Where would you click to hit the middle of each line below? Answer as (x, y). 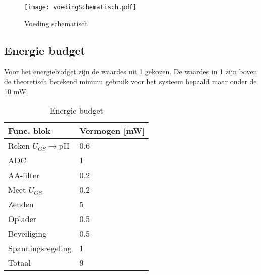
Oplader (22, 219)
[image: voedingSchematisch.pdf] (80, 7)
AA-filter (24, 175)
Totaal (19, 263)
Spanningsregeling (40, 248)
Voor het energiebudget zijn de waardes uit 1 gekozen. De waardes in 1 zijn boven (131, 71)
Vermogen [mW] (112, 131)
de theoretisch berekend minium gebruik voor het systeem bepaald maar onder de (130, 81)
